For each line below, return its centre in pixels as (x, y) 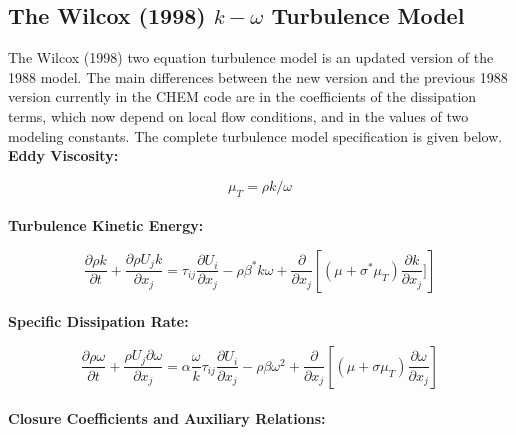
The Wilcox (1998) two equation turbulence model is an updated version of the (251, 57)
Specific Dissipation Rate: (98, 321)
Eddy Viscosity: (63, 155)
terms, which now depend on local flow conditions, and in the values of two (238, 115)
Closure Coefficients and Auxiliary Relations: (167, 417)
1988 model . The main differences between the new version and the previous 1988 (258, 76)
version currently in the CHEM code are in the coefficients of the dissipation (242, 96)
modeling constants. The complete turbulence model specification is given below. (255, 135)
